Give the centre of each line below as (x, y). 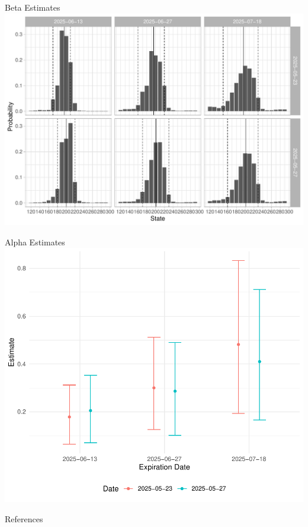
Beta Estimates (33, 7)
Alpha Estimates (35, 242)
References (24, 518)
